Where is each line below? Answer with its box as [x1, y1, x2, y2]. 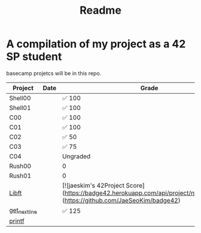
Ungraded [62, 152, 91, 160]
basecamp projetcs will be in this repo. [6, 69, 102, 76]
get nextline [9, 206, 37, 216]
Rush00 [9, 162, 32, 170]
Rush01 [9, 171, 32, 180]
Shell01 [9, 103, 31, 112]
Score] [125, 181, 145, 189]
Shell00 [9, 94, 31, 102]
